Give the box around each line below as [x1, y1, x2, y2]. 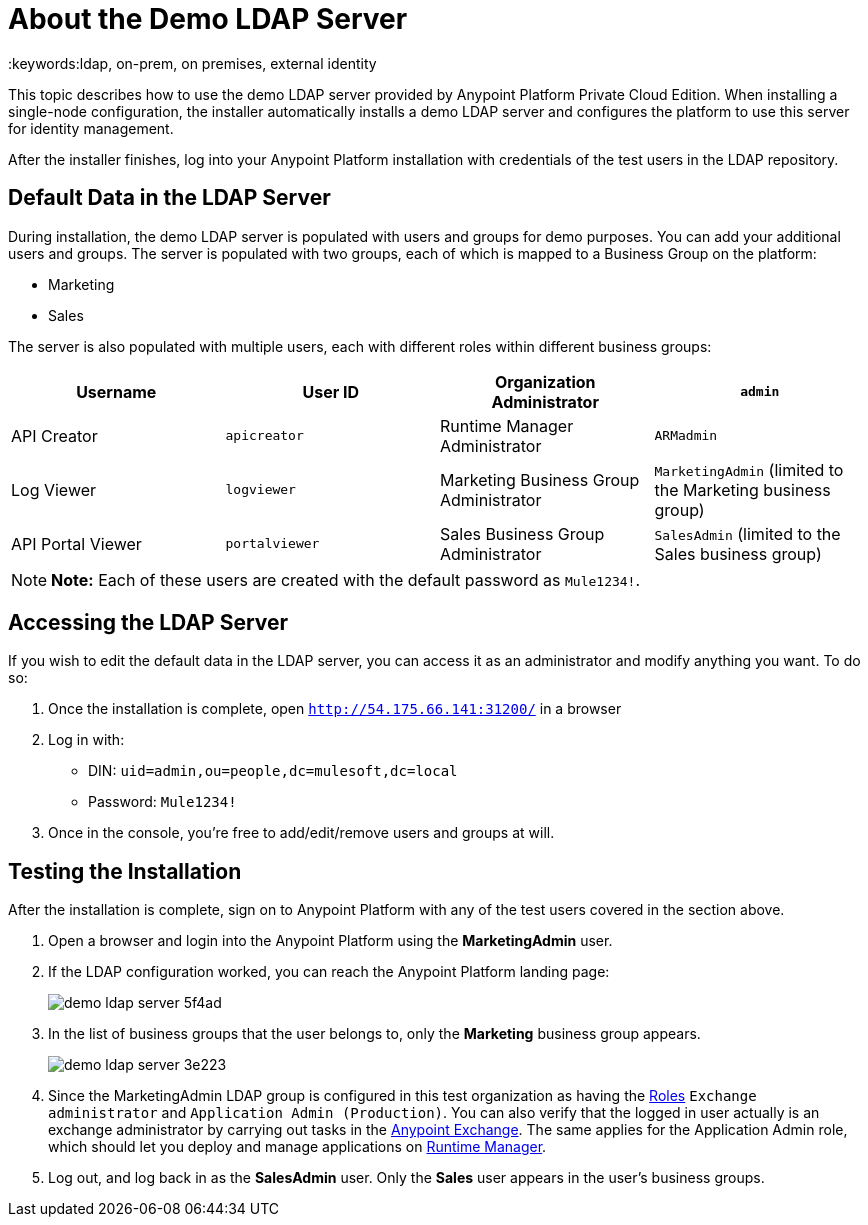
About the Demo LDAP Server [8, 2, 408, 36]
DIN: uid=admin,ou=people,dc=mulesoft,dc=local [88, 762, 458, 780]
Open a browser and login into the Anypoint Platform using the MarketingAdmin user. [48, 932, 613, 950]
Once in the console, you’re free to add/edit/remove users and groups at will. [48, 824, 555, 842]
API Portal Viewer [11, 533, 142, 554]
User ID [302, 381, 360, 402]
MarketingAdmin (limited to [654, 459, 844, 480]
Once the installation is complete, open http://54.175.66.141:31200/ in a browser [48, 700, 622, 718]
